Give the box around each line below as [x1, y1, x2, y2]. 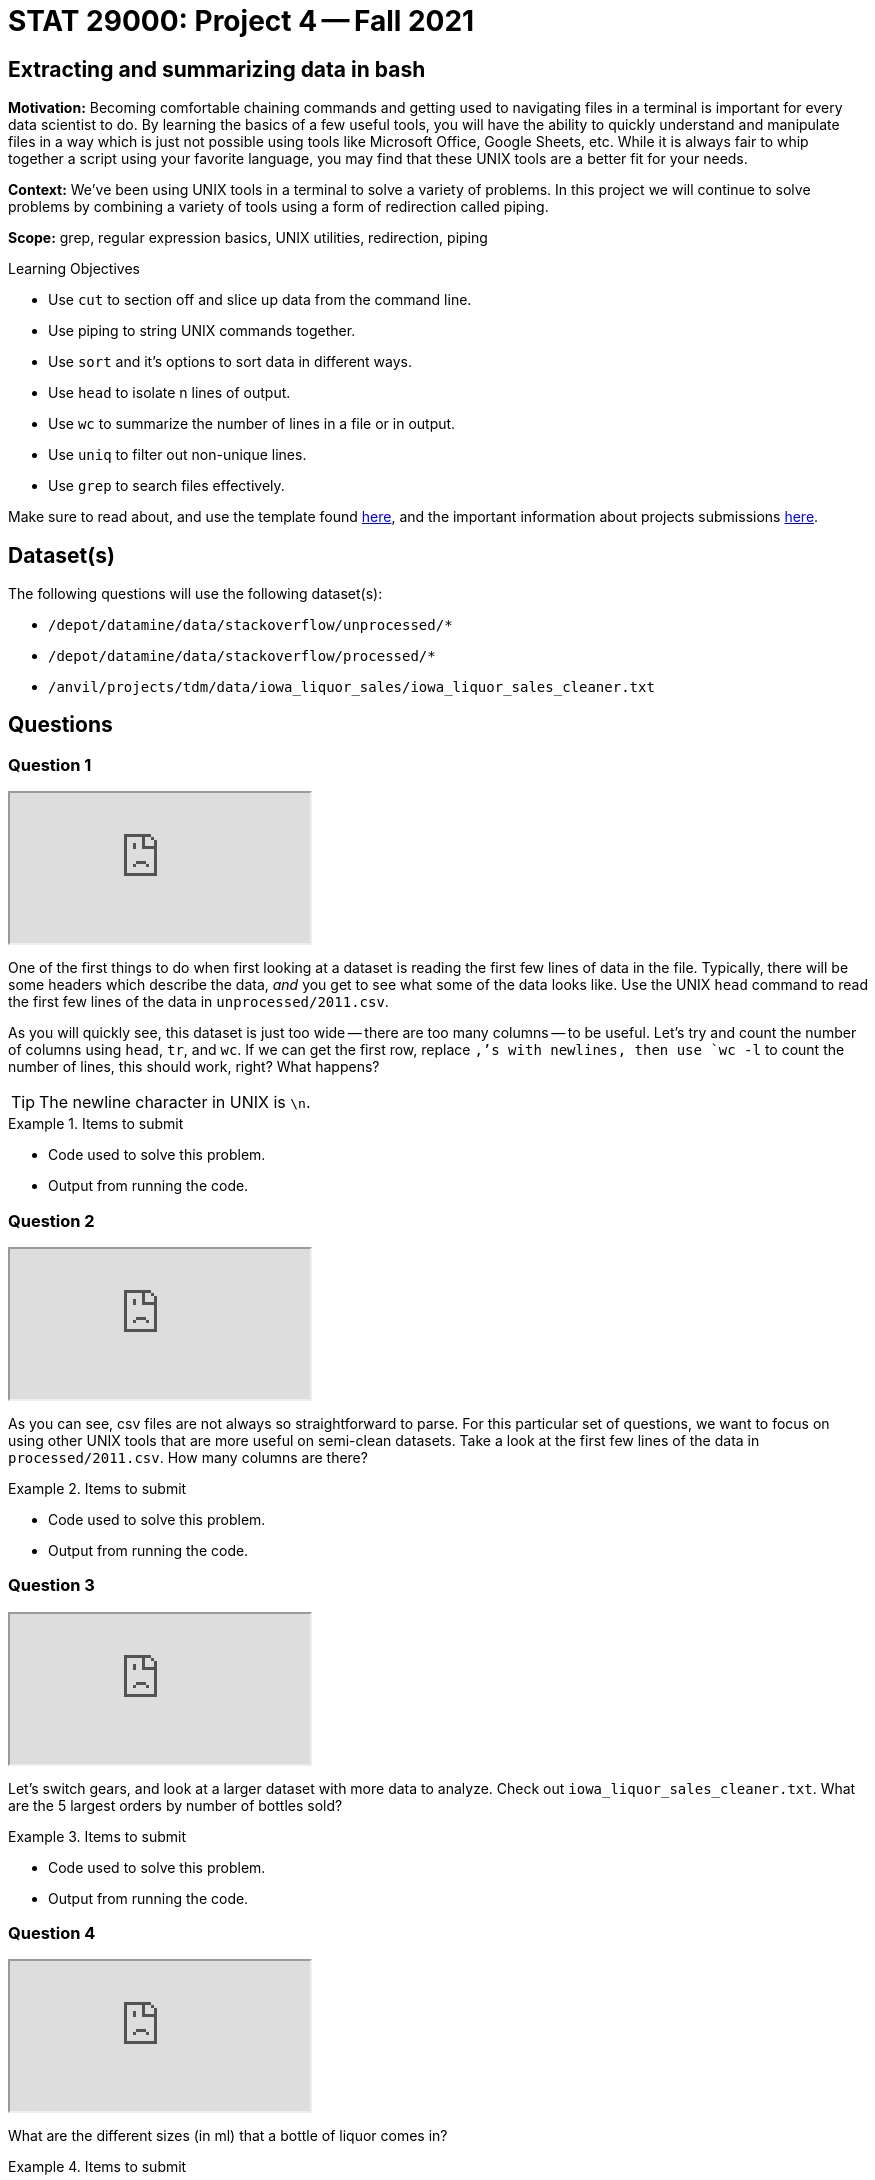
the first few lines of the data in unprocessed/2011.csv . [8, 993, 389, 1011]
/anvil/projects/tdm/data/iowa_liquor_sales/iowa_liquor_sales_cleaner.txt [48, 679, 655, 696]
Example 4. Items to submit [8, 2158, 187, 2176]
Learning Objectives [8, 260, 140, 278]
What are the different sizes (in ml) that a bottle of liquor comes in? [8, 2127, 448, 2145]
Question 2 [8, 1210, 95, 1231]
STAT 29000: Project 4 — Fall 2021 [8, 4, 475, 38]
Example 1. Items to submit [8, 1115, 184, 1133]
